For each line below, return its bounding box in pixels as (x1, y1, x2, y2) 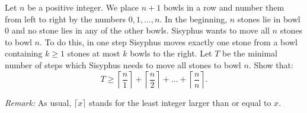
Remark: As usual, (5, 96, 72, 108)
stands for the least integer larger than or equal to (89, 96, 271, 108)
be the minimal (222, 47, 278, 59)
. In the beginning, (159, 12, 228, 25)
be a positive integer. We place (27, 1, 139, 13)
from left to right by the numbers (5, 12, 126, 25)
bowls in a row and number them (163, 1, 284, 13)
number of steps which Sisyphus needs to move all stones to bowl (5, 58, 241, 71)
